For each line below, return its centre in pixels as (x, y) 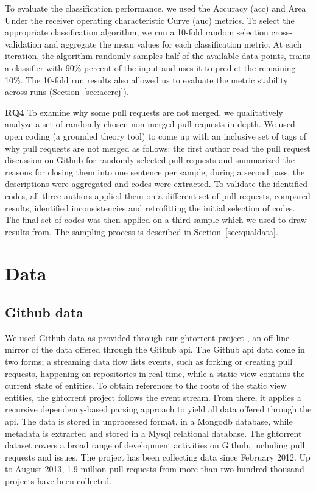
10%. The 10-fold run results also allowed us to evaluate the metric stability (146, 79)
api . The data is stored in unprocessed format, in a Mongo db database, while (149, 421)
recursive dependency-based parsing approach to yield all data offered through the (158, 409)
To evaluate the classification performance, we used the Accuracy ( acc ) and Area (156, 8)
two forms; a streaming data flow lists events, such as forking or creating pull (149, 362)
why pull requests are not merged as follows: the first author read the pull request (158, 148)
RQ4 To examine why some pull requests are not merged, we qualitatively (144, 112)
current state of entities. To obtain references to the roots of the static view (146, 385)
